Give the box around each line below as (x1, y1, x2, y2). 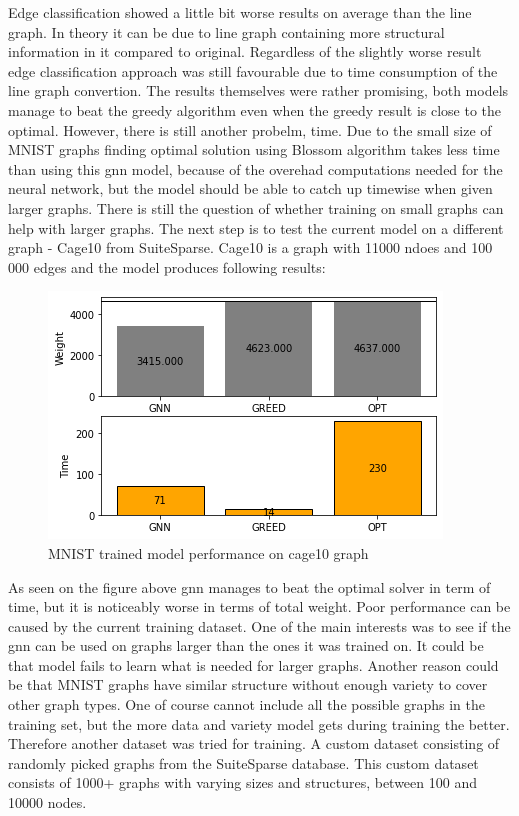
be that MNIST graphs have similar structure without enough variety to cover (8, 674, 488, 695)
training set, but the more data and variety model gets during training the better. (8, 713, 510, 734)
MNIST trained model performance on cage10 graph (48, 542, 369, 563)
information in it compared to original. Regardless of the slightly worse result (8, 41, 482, 62)
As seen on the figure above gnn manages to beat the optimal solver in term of (8, 576, 491, 597)
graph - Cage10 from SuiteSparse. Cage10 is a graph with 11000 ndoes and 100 (8, 237, 493, 258)
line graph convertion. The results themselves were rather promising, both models (8, 80, 509, 101)
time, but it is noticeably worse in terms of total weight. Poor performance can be (8, 596, 511, 617)
